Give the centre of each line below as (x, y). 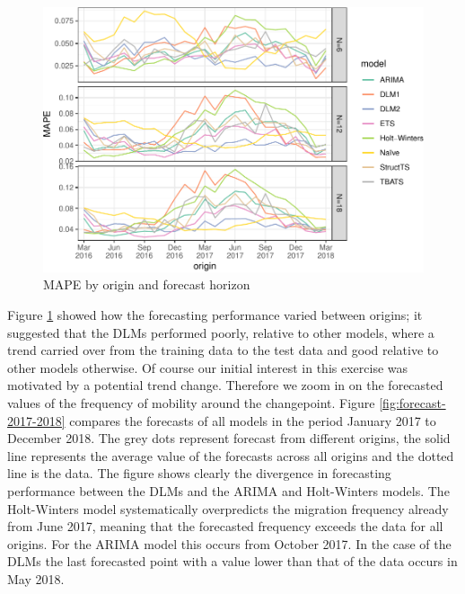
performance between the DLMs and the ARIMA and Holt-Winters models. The (228, 490)
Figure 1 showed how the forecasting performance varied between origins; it (215, 315)
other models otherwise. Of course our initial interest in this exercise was (208, 367)
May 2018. (36, 578)
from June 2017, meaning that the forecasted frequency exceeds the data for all (225, 526)
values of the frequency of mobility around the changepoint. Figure (191, 402)
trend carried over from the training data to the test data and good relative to (223, 350)
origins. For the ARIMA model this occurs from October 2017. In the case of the (229, 543)
